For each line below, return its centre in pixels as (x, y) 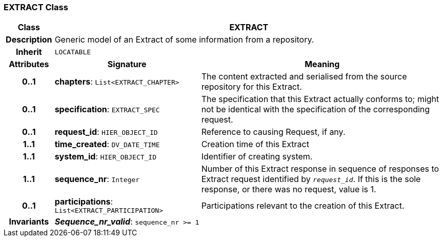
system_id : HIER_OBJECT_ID (106, 157)
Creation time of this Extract (255, 144)
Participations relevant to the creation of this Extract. (303, 205)
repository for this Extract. (251, 87)
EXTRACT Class (36, 7)
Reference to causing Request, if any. (273, 132)
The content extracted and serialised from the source (304, 77)
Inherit (29, 52)
